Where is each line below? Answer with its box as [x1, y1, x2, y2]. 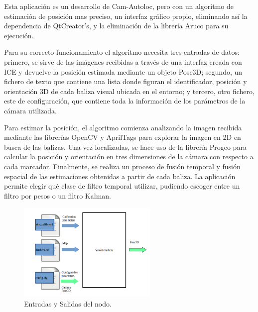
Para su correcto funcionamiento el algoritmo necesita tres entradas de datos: [4, 47, 240, 57]
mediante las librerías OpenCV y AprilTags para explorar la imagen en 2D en [4, 132, 241, 142]
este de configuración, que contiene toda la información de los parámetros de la [4, 96, 246, 106]
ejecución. [4, 30, 34, 40]
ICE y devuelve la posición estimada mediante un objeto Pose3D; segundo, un [4, 66, 243, 77]
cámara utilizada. [4, 105, 57, 115]
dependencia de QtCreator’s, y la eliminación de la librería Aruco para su [4, 20, 229, 31]
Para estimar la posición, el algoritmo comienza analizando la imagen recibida [4, 122, 242, 132]
